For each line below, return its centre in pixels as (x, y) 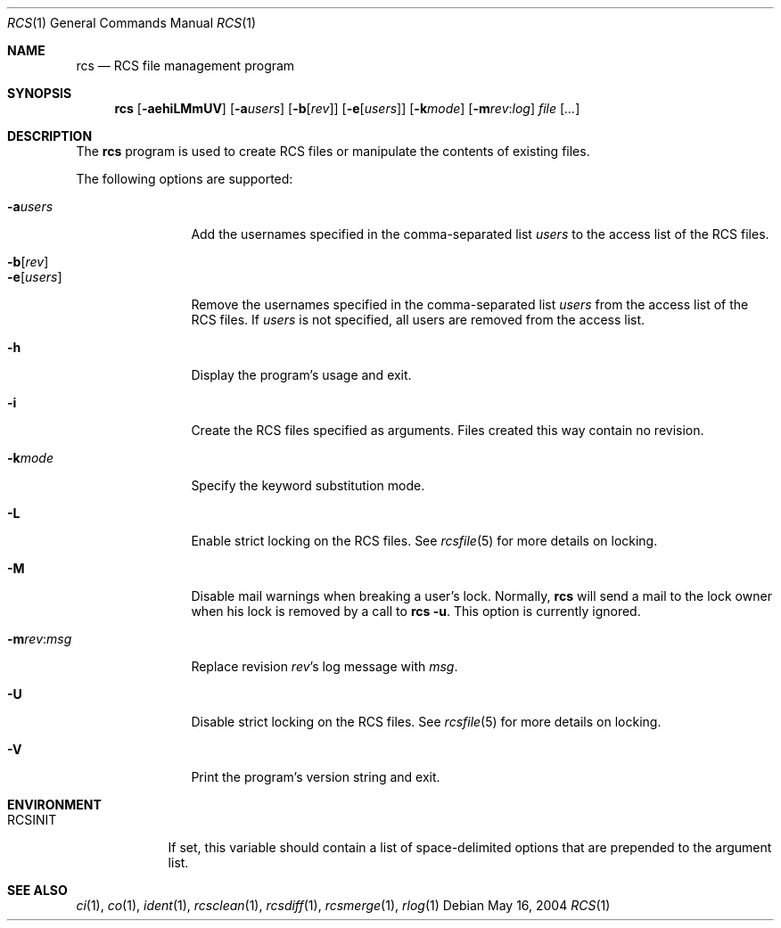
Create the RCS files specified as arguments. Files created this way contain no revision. (448, 430)
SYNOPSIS (40, 93)
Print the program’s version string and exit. (316, 777)
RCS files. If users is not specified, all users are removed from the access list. (418, 320)
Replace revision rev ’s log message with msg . (325, 666)
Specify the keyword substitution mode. (308, 485)
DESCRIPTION (50, 136)
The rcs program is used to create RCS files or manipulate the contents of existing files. (333, 151)
